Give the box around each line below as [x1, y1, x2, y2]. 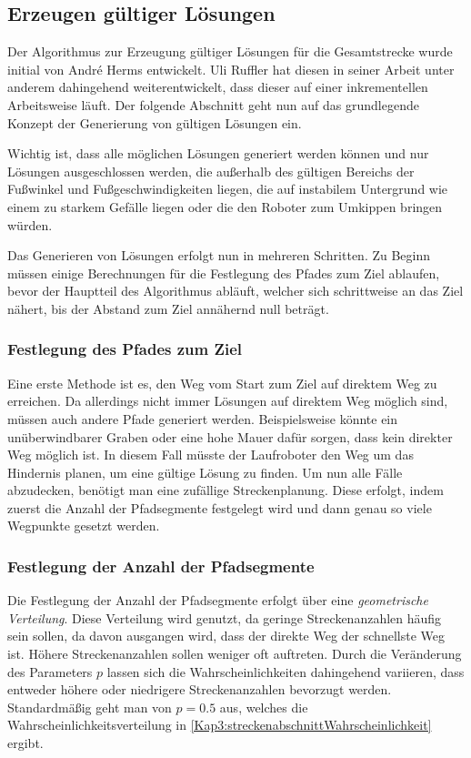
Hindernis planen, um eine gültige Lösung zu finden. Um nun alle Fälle [7, 462, 403, 481]
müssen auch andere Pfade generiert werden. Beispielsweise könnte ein [7, 409, 398, 428]
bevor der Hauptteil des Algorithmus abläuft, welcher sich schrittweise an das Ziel [7, 281, 464, 300]
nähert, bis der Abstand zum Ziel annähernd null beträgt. [7, 298, 329, 318]
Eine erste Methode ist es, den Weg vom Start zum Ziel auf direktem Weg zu [7, 373, 437, 392]
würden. [7, 215, 53, 234]
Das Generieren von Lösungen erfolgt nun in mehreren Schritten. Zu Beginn [7, 246, 431, 265]
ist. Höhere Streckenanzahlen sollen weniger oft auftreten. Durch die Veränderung [7, 644, 462, 663]
